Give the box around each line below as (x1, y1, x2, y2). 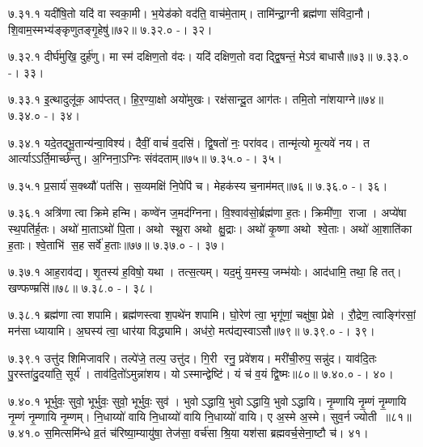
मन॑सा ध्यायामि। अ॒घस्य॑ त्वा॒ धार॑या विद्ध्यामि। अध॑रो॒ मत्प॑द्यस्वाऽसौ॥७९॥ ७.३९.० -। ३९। (8, 321, 375, 338)
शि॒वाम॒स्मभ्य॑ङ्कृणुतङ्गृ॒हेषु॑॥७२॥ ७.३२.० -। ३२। (8, 20, 213, 37)
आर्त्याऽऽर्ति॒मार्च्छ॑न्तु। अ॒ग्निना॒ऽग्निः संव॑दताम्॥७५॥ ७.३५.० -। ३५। (8, 150, 282, 167)
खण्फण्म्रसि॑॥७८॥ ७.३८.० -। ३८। (8, 279, 154, 296)
